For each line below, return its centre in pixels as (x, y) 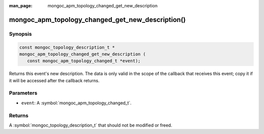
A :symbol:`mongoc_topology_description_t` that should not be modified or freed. (91, 125)
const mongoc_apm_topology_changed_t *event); (84, 61)
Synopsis (20, 34)
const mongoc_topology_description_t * (67, 47)
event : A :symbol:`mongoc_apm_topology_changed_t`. (77, 103)
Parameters (23, 93)
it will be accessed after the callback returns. (54, 80)
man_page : (21, 6)
